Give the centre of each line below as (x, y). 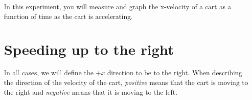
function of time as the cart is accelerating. (69, 16)
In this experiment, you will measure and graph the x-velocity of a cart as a (118, 6)
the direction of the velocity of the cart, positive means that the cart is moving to (126, 82)
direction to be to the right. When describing (175, 73)
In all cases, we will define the (49, 73)
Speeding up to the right (89, 49)
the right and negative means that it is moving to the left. (91, 92)
